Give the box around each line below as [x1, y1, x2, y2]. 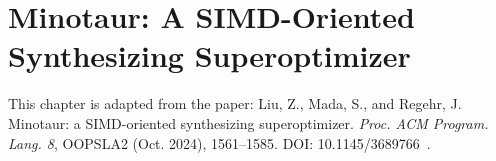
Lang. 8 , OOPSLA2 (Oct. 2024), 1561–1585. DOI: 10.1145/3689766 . [8, 132, 431, 153]
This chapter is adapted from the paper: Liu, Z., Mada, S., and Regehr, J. [8, 93, 462, 114]
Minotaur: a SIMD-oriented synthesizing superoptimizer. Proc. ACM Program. [8, 112, 489, 133]
